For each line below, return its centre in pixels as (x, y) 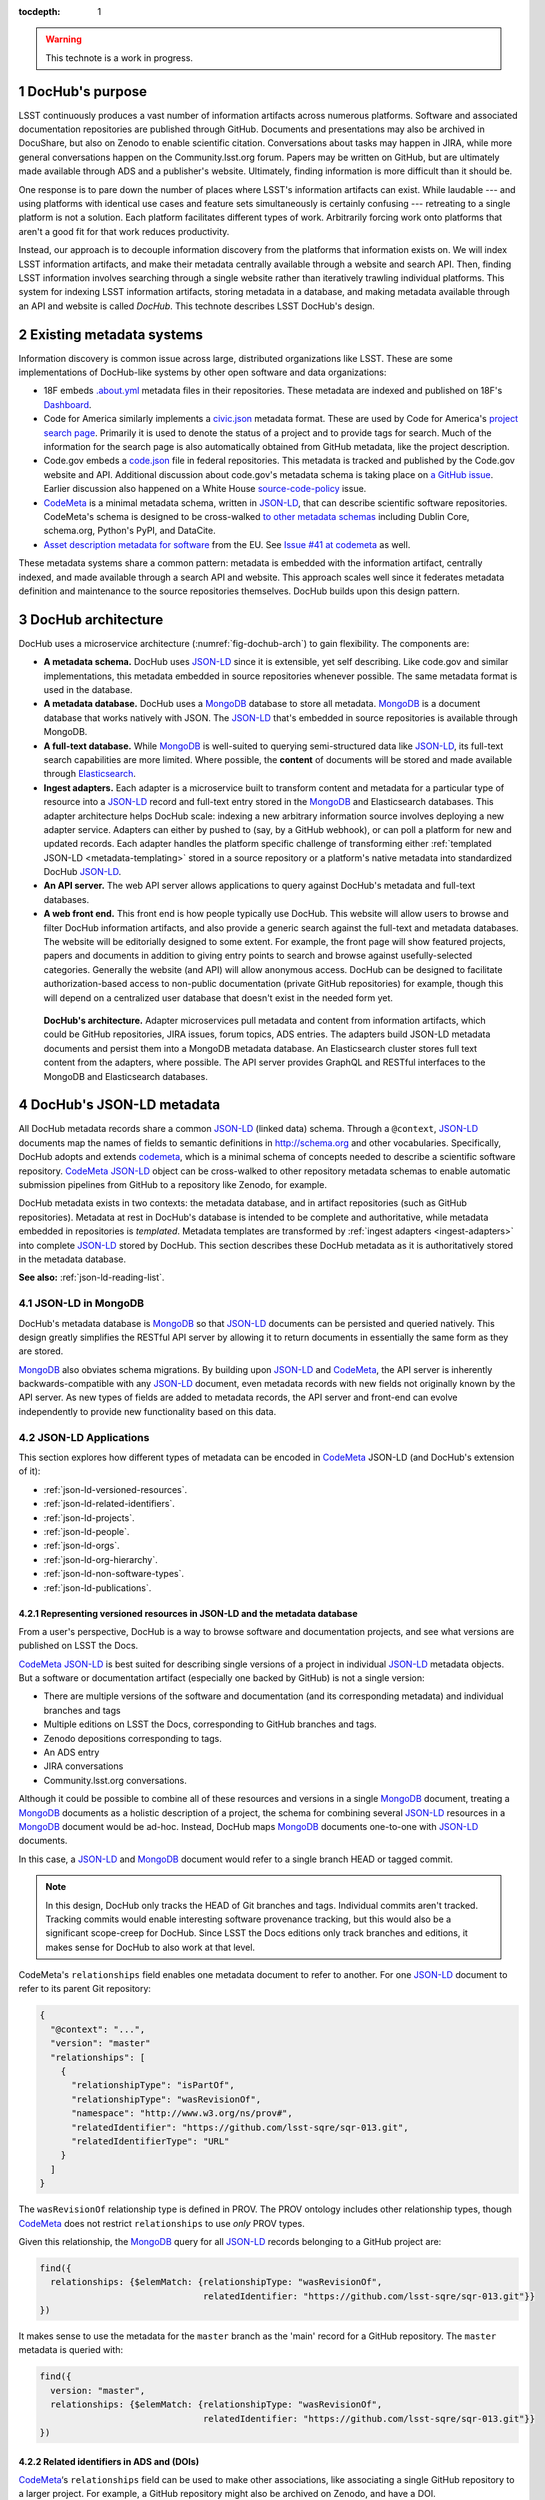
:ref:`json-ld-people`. (86, 1531)
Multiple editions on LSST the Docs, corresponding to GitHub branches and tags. (210, 1724)
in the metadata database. (72, 1259)
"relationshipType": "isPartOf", (153, 2085)
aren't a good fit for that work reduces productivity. (124, 231)
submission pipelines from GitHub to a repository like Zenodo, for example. (172, 1185)
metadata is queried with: (71, 2350)
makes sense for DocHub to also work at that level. (150, 1947)
